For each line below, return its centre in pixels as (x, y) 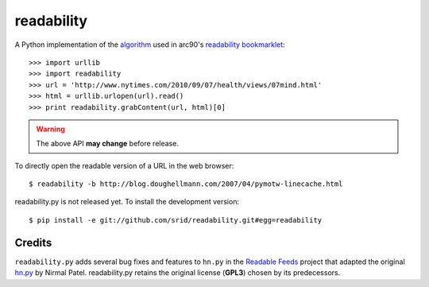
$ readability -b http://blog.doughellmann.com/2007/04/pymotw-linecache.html (186, 184)
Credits (33, 242)
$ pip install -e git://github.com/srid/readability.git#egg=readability (176, 220)
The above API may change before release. (107, 144)
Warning (50, 129)
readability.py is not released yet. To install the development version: (127, 202)
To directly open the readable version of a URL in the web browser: (124, 165)
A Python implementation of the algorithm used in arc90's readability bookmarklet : (150, 45)
